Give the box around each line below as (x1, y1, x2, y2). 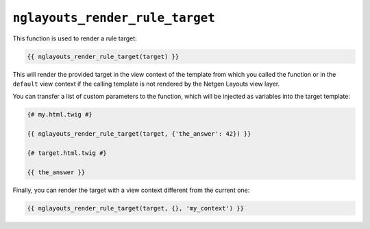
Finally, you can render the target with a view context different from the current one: (12, 186, 250, 194)
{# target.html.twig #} (27, 149, 108, 157)
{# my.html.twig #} (27, 110, 92, 119)
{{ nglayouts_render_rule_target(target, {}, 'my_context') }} (27, 204, 245, 212)
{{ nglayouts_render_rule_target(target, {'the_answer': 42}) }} (27, 130, 251, 138)
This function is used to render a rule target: (12, 34, 137, 43)
